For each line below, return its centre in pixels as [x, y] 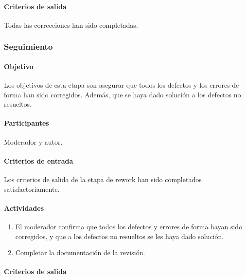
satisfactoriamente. [32, 189]
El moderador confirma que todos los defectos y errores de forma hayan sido [129, 226]
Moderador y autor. [33, 141]
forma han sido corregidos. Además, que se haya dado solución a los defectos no [123, 94]
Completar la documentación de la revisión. [80, 252]
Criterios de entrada [39, 160]
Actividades [24, 208]
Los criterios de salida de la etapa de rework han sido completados [103, 179]
